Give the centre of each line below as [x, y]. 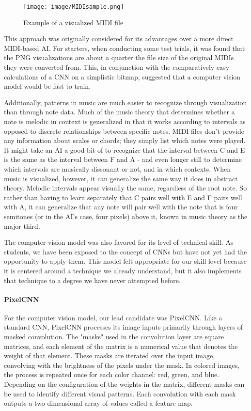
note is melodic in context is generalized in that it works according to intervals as [125, 121]
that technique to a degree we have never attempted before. [92, 280]
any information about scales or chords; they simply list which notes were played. [125, 140]
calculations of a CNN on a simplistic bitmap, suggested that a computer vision [122, 76]
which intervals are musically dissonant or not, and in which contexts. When [117, 168]
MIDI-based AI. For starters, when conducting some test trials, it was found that [125, 48]
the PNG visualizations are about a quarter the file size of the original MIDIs [119, 57]
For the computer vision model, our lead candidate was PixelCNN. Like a [113, 317]
